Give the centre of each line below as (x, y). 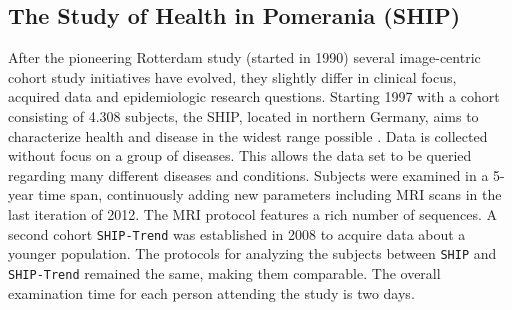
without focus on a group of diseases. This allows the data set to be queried (240, 155)
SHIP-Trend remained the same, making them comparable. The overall (224, 272)
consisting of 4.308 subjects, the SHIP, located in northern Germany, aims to (243, 115)
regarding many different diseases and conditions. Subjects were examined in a (248, 174)
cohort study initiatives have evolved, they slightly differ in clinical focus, (232, 76)
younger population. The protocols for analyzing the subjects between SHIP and (252, 253)
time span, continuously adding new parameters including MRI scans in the (270, 194)
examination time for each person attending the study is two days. (211, 292)
